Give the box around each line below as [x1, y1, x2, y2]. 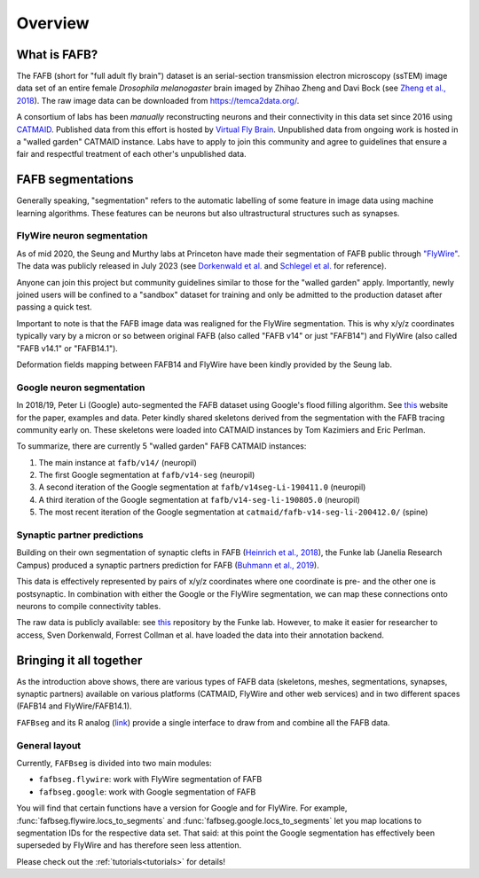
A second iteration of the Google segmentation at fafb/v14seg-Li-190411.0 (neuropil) [38, 482, 366, 492]
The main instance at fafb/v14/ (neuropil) [38, 457, 197, 467]
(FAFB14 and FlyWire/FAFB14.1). [16, 701, 132, 711]
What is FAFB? [16, 47, 98, 62]
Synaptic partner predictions [16, 529, 144, 541]
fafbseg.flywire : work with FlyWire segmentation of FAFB [38, 774, 263, 785]
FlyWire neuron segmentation [16, 230, 148, 242]
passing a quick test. [16, 302, 92, 312]
